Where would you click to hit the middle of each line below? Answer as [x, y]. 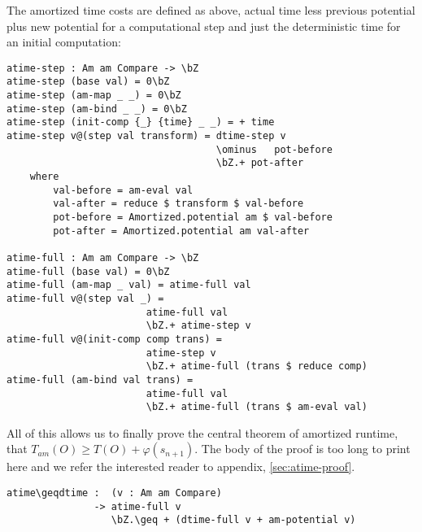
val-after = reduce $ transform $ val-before [178, 204]
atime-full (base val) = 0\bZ [88, 271]
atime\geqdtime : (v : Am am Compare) [114, 493]
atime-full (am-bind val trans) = [100, 379]
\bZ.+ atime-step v [198, 326]
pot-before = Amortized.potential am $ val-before [193, 217]
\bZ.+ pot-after [260, 163]
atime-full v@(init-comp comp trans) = [114, 339]
